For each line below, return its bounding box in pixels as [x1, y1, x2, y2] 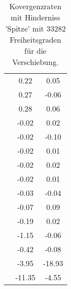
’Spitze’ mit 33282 [5, 23, 66, 34]
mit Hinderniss [11, 12, 60, 23]
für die [24, 45, 47, 56]
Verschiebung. [12, 56, 59, 67]
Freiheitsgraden [10, 34, 61, 45]
